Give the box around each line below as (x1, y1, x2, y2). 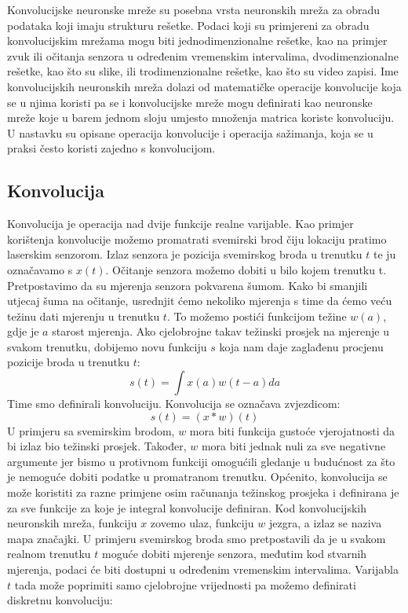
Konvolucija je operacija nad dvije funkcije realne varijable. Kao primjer (7, 215, 354, 232)
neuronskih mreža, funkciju (7, 515, 137, 531)
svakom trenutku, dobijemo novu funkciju (7, 338, 207, 354)
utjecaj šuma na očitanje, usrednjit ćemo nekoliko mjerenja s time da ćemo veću (7, 292, 392, 309)
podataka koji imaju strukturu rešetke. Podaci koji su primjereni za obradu (7, 17, 370, 33)
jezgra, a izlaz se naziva (269, 515, 382, 531)
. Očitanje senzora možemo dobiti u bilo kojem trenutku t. (105, 261, 387, 277)
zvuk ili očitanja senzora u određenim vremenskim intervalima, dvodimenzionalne (7, 47, 399, 64)
